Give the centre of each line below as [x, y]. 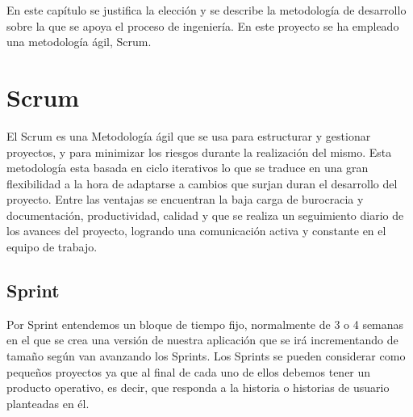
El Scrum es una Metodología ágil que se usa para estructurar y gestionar [189, 135]
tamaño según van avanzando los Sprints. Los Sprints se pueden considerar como [206, 356]
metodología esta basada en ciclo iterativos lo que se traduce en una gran [188, 168]
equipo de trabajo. [52, 247]
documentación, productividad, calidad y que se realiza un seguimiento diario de [205, 215]
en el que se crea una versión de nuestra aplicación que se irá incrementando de [202, 340]
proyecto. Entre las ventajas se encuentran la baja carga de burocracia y [185, 199]
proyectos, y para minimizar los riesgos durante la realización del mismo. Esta [199, 152]
